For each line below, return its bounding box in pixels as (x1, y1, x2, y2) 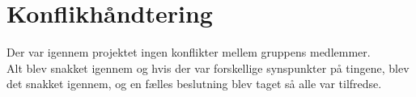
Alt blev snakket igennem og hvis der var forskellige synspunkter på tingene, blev (6, 59, 410, 76)
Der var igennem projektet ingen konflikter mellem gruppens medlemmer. (6, 44, 371, 61)
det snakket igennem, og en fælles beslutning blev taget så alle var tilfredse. (6, 75, 382, 92)
